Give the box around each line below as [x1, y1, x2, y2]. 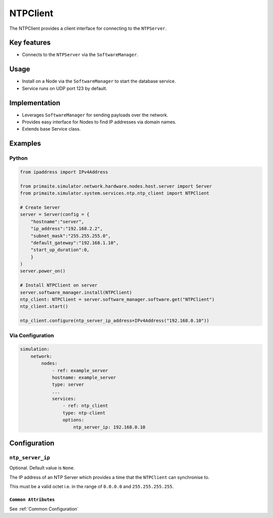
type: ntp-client [62, 410, 106, 416]
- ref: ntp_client [62, 403, 108, 409]
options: [62, 417, 84, 423]
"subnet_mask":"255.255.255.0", [30, 233, 111, 239]
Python [9, 155, 28, 162]
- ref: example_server [52, 367, 108, 373]
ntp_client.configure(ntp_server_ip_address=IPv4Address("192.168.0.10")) [20, 318, 210, 324]
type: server [52, 382, 84, 387]
